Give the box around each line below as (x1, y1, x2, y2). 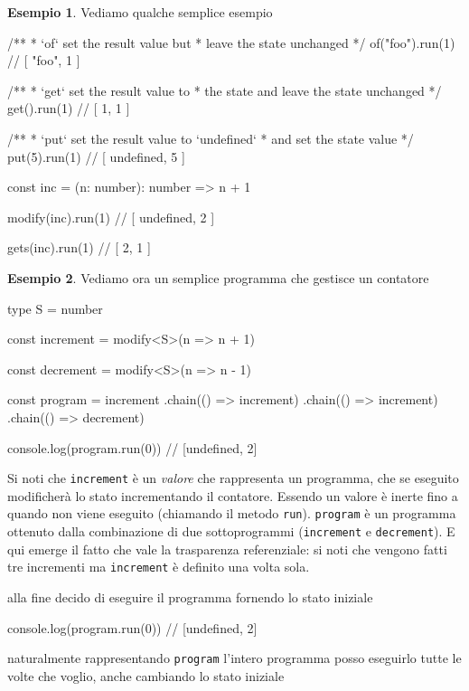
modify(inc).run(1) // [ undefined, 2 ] (7, 207, 215, 226)
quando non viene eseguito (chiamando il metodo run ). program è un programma (7, 504, 456, 523)
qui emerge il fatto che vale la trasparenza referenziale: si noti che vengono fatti (7, 539, 447, 558)
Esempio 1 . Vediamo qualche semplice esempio (7, 3, 273, 21)
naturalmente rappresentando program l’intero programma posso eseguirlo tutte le (7, 648, 462, 667)
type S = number (7, 298, 103, 317)
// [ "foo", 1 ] (7, 51, 80, 70)
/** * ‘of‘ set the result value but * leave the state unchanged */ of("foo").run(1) (7, 33, 455, 52)
